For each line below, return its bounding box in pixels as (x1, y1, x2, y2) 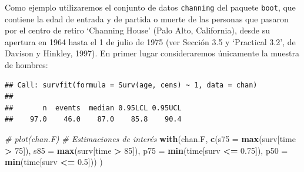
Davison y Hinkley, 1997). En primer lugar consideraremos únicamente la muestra (5, 47, 300, 59)
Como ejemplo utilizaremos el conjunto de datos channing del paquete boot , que (5, 1, 296, 13)
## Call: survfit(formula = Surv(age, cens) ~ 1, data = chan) (5, 80, 258, 89)
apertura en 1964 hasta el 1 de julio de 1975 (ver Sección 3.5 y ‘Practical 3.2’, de (5, 35, 296, 48)
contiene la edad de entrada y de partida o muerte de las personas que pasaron (5, 12, 289, 25)
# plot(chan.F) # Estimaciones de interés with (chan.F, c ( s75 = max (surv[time (5, 133, 296, 144)
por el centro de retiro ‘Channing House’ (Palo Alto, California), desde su (5, 24, 270, 36)
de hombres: (5, 59, 48, 71)
